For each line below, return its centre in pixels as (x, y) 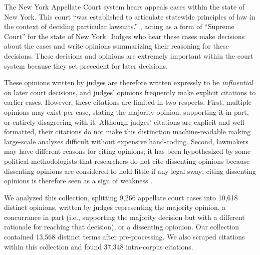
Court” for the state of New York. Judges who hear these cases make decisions (124, 36)
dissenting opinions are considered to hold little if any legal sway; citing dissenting (130, 171)
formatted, (20, 132)
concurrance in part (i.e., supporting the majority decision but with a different (124, 217)
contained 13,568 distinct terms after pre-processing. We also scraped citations (124, 237)
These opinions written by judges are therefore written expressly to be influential (128, 82)
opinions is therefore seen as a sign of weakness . (78, 181)
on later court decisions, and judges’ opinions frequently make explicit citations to (130, 92)
